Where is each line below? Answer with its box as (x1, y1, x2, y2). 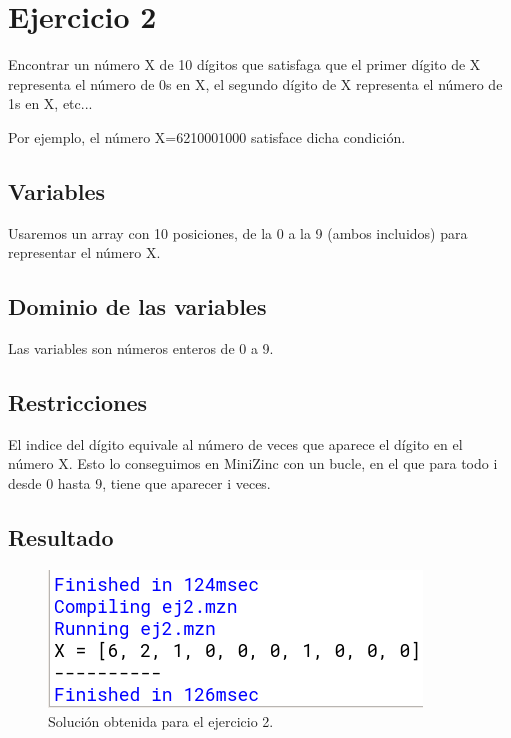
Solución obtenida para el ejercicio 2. (48, 711, 274, 732)
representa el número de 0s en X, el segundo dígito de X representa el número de (8, 73, 503, 94)
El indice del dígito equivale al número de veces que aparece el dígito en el (8, 433, 463, 454)
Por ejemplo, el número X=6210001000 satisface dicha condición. (8, 126, 406, 147)
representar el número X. (8, 242, 161, 263)
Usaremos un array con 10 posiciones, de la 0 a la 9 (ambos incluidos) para (8, 222, 468, 243)
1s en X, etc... (8, 93, 93, 114)
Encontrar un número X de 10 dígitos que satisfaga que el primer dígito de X (8, 54, 481, 75)
